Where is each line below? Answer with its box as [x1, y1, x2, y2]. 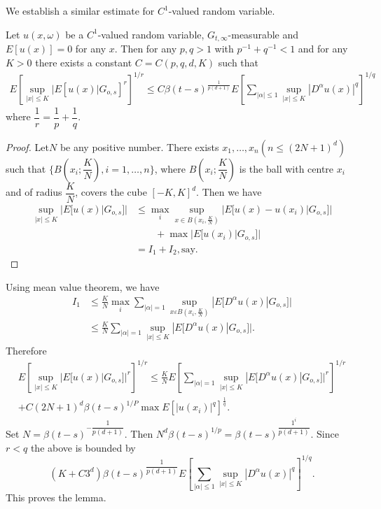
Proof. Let [6, 139, 49, 154]
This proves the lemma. [6, 490, 106, 505]
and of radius [6, 185, 62, 199]
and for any [298, 41, 348, 56]
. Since [310, 426, 339, 440]
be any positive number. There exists [60, 139, 219, 154]
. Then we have [196, 185, 262, 199]
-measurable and [228, 27, 299, 41]
